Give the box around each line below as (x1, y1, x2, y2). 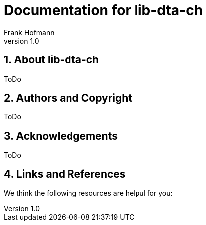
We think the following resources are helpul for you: (4, 189, 173, 198)
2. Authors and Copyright (4, 92, 133, 105)
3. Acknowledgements (4, 129, 118, 142)
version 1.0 (4, 36, 39, 45)
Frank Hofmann (4, 28, 55, 37)
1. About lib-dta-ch (4, 54, 99, 66)
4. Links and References (4, 168, 126, 180)
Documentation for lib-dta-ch (4, 2, 203, 19)
